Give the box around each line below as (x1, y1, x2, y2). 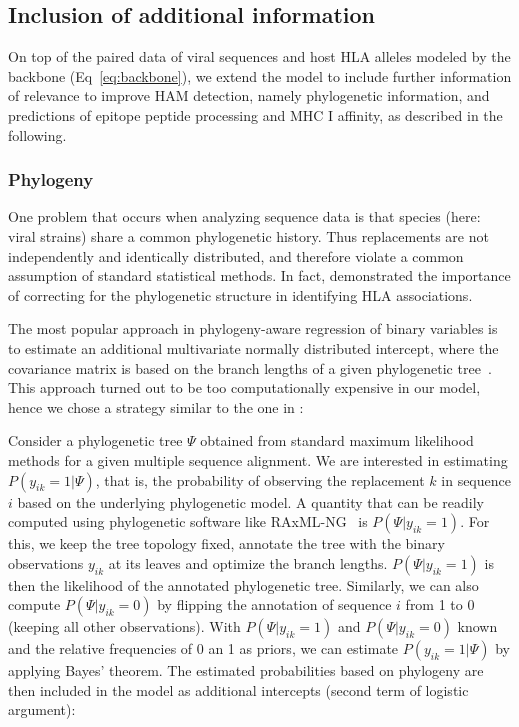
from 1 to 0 (405, 594, 475, 615)
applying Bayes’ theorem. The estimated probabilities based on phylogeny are (8, 660, 484, 681)
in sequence (441, 469, 511, 490)
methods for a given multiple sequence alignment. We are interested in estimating (8, 449, 508, 470)
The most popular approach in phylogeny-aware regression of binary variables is (8, 318, 498, 339)
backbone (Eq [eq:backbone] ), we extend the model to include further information (8, 65, 512, 86)
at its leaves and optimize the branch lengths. (108, 552, 388, 573)
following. (8, 124, 67, 145)
